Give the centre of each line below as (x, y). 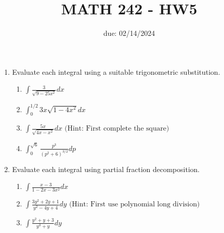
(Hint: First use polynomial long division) (134, 205)
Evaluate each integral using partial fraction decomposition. (106, 169)
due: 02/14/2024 (129, 33)
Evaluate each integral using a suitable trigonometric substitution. (116, 71)
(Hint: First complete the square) (117, 129)
